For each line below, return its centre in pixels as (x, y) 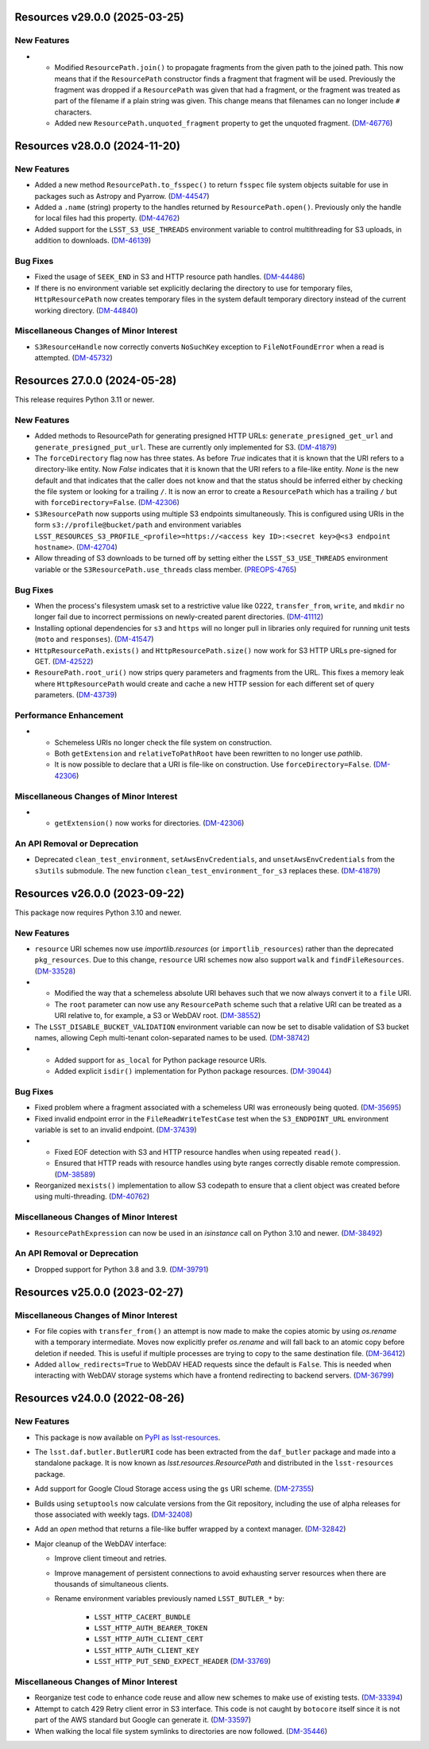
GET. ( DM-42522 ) (64, 661)
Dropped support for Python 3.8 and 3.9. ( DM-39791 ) (122, 1269)
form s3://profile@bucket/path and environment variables (138, 525)
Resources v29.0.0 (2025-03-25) (99, 17)
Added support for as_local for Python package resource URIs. (161, 1060)
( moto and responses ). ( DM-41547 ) (94, 639)
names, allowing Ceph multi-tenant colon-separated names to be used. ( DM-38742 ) (172, 1038)
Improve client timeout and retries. (110, 1558)
